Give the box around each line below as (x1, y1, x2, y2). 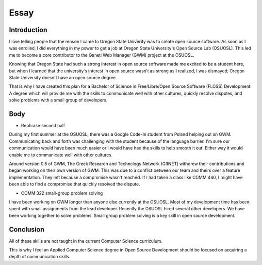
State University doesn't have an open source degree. (9, 75, 117, 81)
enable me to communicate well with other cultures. (9, 152, 113, 158)
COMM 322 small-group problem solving (21, 190, 103, 196)
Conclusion (9, 225, 45, 233)
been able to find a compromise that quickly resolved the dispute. (9, 181, 140, 187)
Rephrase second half (21, 123, 65, 129)
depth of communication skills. (9, 254, 70, 260)
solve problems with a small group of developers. (9, 97, 108, 103)
